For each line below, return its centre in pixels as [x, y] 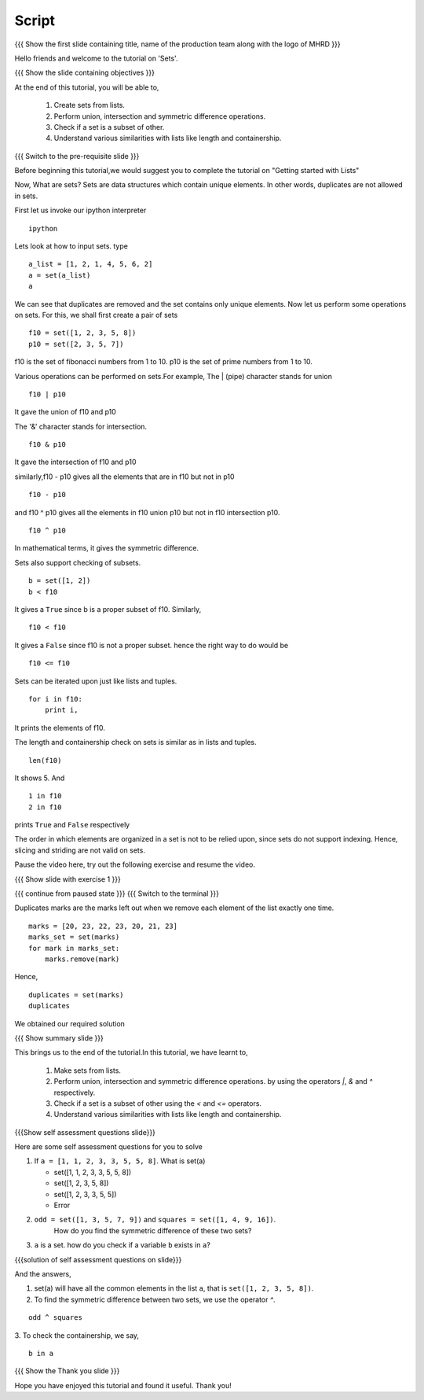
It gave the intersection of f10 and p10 [75, 462]
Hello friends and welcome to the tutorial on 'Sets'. [96, 58]
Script [35, 20]
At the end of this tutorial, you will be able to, [87, 87]
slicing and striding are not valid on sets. [80, 850]
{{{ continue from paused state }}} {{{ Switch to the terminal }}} [117, 893]
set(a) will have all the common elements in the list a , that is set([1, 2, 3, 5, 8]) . [174, 1288]
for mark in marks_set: [74, 948]
